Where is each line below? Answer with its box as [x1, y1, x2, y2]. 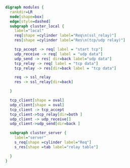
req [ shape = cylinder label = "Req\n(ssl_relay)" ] [14, 33, 116, 38]
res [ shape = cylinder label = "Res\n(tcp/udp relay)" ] [14, 38, 125, 43]
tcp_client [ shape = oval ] [10, 98, 65, 103]
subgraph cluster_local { [10, 23, 65, 29]
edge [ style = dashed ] [10, 19, 51, 24]
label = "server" [14, 135, 47, 140]
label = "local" [14, 28, 44, 33]
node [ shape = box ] [10, 14, 44, 19]
